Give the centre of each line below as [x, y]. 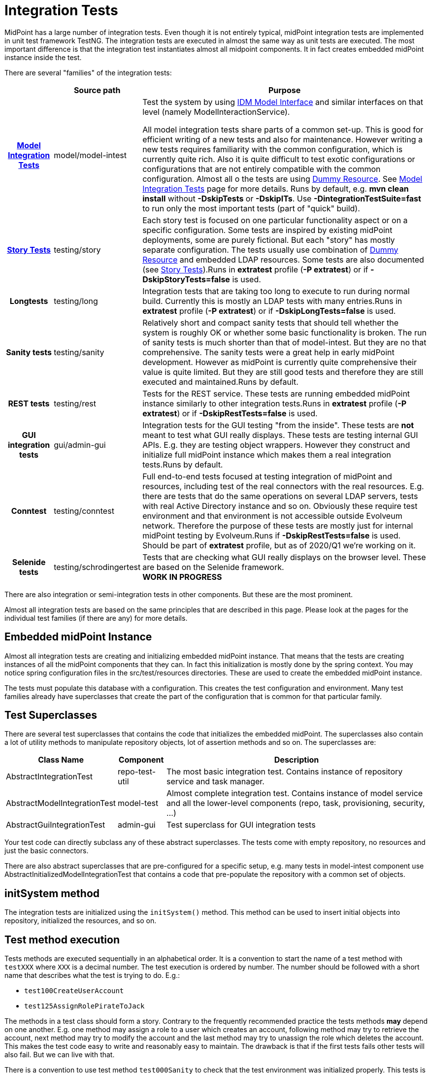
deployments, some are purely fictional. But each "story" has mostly [269, 240]
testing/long [76, 301]
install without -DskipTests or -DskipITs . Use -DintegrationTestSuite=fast [282, 198]
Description [297, 760]
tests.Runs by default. [183, 464]
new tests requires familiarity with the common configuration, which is [273, 149]
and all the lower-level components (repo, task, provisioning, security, [296, 803]
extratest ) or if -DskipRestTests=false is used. [230, 413]
